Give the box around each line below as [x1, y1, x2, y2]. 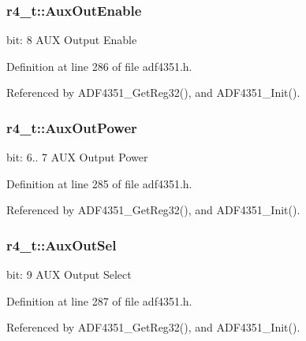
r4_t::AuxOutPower [6, 117, 137, 137]
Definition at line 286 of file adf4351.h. [6, 57, 192, 74]
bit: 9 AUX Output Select [6, 266, 132, 283]
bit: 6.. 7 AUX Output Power [6, 149, 148, 165]
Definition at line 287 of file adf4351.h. [6, 292, 192, 309]
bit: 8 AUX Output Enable [6, 32, 137, 48]
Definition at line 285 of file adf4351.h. [6, 175, 192, 191]
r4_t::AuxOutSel [6, 235, 117, 254]
